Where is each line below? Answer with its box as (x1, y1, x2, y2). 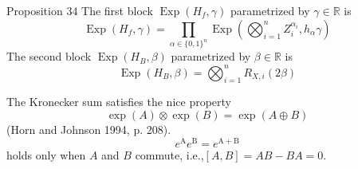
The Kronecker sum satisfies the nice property (6, 93, 231, 110)
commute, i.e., (135, 146, 204, 163)
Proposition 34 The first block (6, 2, 154, 18)
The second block (6, 48, 92, 65)
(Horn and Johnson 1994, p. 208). (6, 120, 171, 137)
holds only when (6, 146, 86, 163)
